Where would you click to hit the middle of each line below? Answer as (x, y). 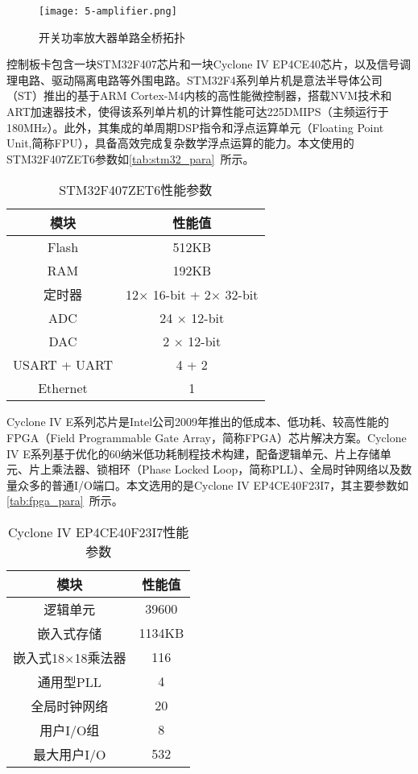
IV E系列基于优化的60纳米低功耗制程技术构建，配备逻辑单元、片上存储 (193, 453)
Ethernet (63, 388)
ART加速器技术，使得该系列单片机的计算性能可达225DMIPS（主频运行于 (198, 112)
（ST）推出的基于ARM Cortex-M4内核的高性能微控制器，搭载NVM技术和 (199, 95)
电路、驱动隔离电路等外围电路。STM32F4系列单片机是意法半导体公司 (200, 79)
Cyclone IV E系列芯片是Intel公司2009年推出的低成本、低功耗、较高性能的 (198, 422)
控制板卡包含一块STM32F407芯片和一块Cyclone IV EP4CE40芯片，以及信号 (203, 64)
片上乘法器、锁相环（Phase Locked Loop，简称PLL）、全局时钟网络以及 (215, 469)
